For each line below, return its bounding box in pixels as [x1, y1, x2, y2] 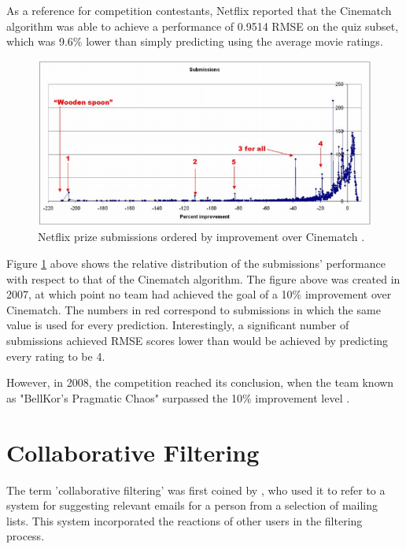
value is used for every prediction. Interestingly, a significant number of [6, 317, 349, 333]
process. [6, 528, 45, 544]
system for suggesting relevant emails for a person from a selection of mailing [6, 497, 378, 514]
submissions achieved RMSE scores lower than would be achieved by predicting [6, 332, 389, 349]
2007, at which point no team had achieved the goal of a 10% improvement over [6, 286, 392, 302]
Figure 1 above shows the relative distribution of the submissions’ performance [6, 255, 386, 272]
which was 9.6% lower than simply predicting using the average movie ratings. [6, 33, 383, 50]
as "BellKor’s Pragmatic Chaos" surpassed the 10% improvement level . [6, 389, 350, 406]
